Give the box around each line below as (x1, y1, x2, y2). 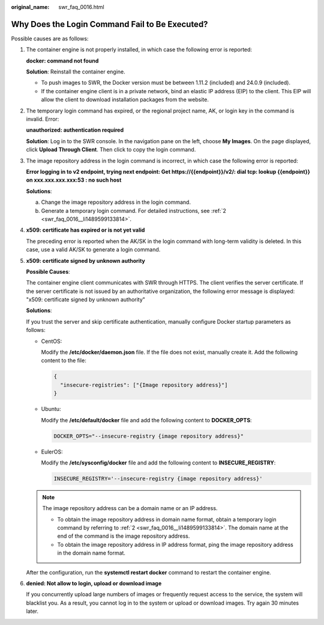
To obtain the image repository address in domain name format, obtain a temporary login (57, 516, 277, 523)
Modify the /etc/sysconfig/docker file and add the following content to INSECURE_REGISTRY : (41, 459, 276, 466)
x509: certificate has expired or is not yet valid (26, 226, 145, 234)
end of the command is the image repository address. (57, 532, 190, 540)
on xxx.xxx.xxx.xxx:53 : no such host (26, 176, 122, 183)
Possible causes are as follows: (11, 35, 89, 42)
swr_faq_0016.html (58, 4, 104, 10)
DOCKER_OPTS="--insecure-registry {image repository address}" (53, 433, 244, 439)
